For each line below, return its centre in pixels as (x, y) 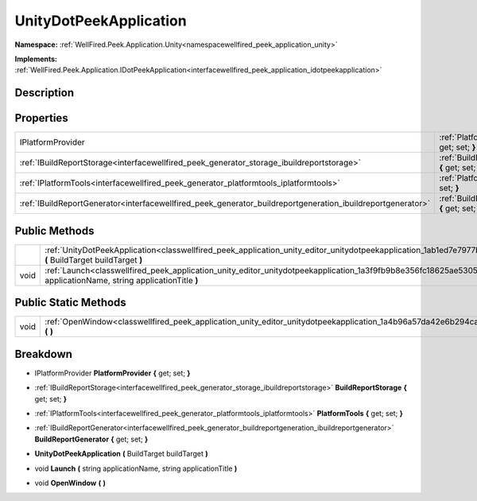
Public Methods (54, 231)
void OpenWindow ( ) (70, 483)
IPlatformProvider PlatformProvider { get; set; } (112, 373)
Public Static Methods (70, 303)
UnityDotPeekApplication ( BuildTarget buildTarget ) (121, 454)
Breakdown (44, 354)
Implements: (36, 59)
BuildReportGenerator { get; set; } (91, 439)
